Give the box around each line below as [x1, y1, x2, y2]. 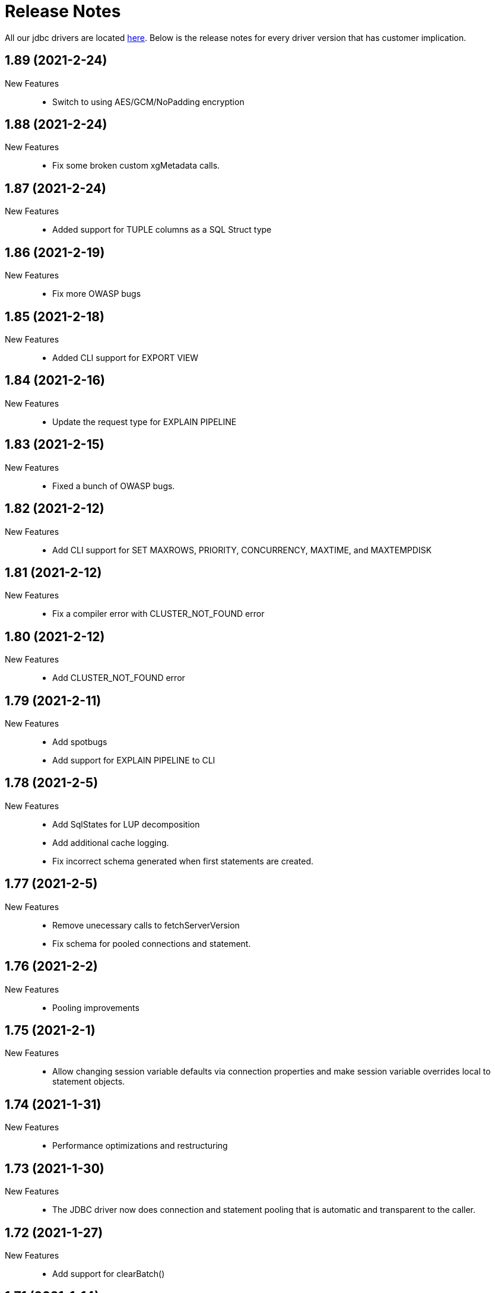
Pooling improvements [52, 1002, 139, 1013]
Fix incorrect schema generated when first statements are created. [52, 855, 314, 866]
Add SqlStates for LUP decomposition [52, 819, 200, 829]
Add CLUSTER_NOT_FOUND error [52, 673, 185, 683]
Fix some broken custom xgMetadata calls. [52, 160, 220, 171]
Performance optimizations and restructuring [52, 1140, 228, 1151]
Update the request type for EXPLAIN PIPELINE [52, 416, 237, 427]
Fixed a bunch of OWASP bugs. [52, 480, 175, 491]
